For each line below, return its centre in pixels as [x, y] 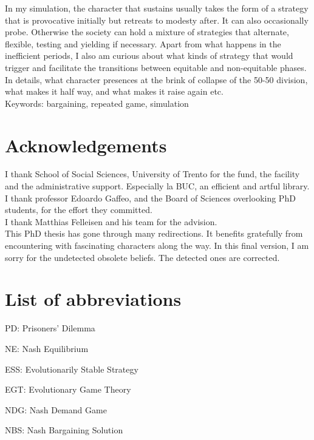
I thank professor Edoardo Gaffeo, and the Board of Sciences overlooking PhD [150, 198]
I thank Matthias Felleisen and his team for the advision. [111, 221]
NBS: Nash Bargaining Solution [64, 430]
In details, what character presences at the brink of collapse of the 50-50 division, [156, 79]
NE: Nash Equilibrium [47, 348]
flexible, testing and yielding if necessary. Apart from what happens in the [143, 43]
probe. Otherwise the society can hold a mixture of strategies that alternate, [147, 32]
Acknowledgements [86, 145]
